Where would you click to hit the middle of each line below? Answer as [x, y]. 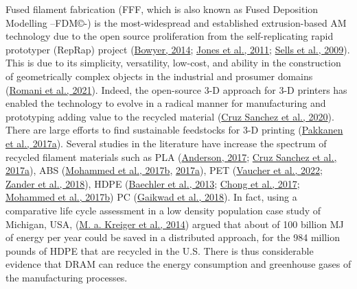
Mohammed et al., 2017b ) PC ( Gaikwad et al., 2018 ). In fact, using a [151, 197]
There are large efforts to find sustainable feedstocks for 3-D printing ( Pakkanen [174, 130]
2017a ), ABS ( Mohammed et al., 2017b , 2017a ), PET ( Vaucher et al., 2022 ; [164, 170]
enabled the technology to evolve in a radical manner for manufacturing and [166, 103]
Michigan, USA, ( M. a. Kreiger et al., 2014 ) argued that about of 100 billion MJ [175, 224]
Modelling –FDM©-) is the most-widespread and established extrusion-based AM [176, 22]
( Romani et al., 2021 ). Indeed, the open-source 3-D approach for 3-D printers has [176, 89]
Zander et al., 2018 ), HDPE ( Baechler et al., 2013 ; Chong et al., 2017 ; [153, 183]
